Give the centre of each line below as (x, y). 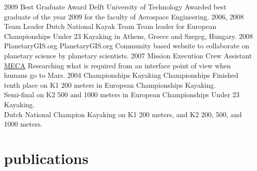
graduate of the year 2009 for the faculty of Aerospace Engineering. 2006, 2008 (124, 16)
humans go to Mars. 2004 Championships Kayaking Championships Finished (121, 75)
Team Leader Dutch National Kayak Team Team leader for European (110, 26)
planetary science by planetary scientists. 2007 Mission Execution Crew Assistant (128, 55)
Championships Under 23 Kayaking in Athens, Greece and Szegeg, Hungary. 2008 (128, 36)
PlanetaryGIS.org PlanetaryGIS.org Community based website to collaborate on (127, 46)
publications (46, 158)
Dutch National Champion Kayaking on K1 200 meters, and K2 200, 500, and (123, 114)
